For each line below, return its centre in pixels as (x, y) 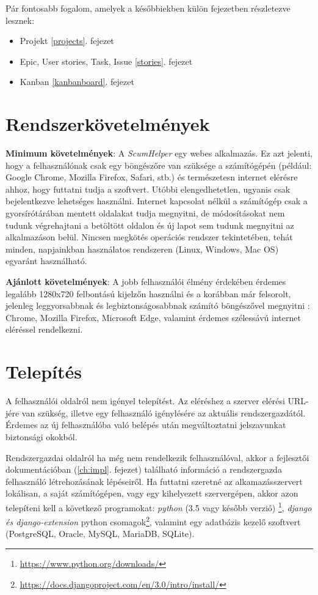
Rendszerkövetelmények (108, 124)
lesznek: (20, 20)
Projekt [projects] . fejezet (67, 41)
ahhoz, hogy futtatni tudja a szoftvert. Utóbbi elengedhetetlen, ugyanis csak (148, 189)
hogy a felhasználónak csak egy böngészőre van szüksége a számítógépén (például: (159, 165)
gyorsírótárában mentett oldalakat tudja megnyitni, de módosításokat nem (145, 213)
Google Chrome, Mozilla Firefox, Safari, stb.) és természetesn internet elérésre (152, 177)
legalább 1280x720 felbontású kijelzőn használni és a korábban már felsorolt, (148, 293)
